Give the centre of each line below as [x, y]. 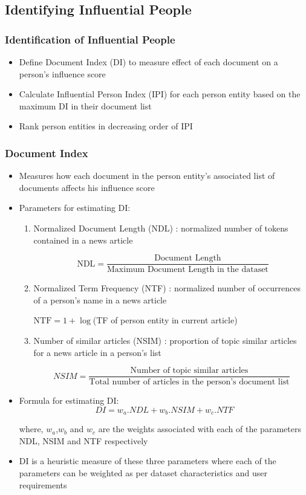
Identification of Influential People [90, 39]
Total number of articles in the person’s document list [189, 382]
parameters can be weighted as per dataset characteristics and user [143, 473]
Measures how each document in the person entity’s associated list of [147, 176]
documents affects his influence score [87, 187]
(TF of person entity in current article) [165, 320]
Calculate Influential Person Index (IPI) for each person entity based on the [160, 94]
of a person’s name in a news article [100, 299]
